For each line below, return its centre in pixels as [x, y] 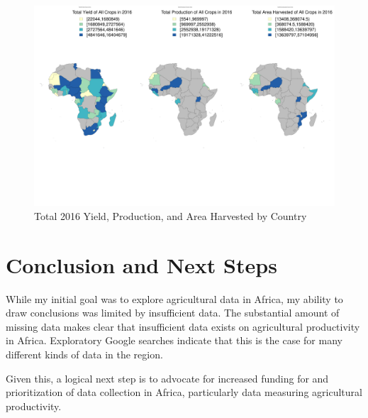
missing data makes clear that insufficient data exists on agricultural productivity [183, 326]
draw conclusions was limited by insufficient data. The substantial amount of [173, 313]
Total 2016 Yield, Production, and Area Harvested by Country [171, 215]
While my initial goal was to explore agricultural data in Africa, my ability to [174, 298]
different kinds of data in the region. [84, 354]
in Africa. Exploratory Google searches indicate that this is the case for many [174, 340]
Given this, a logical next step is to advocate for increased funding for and [167, 378]
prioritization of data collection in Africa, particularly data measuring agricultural [184, 392]
